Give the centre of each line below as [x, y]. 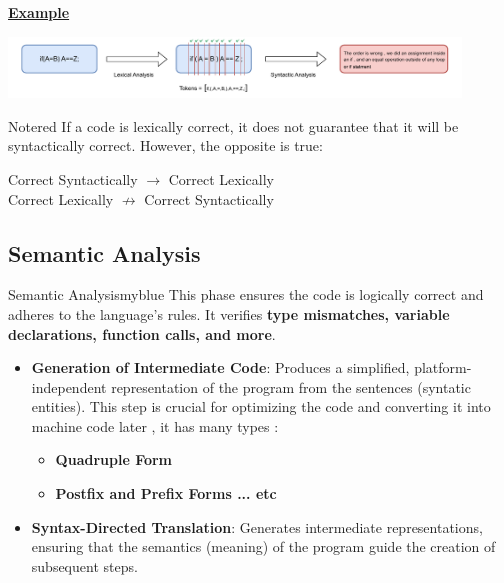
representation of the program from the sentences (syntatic [291, 386]
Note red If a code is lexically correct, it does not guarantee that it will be [233, 125]
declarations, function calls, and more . [142, 333]
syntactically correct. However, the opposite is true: [165, 145]
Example [39, 12]
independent [69, 386]
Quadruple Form [114, 459]
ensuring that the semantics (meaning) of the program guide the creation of [263, 546]
